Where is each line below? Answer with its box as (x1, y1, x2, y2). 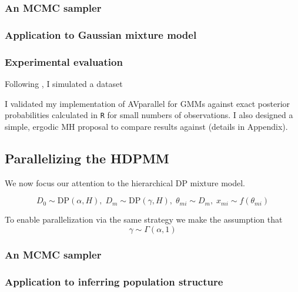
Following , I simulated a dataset (5, 77, 123, 89)
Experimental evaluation (5, 54, 123, 69)
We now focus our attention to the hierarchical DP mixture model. (5, 176, 245, 189)
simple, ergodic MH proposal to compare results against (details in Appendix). (5, 120, 288, 132)
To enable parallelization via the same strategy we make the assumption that (5, 213, 283, 226)
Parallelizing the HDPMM (5, 149, 169, 167)
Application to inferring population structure (5, 274, 223, 288)
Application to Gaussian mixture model (5, 27, 197, 42)
